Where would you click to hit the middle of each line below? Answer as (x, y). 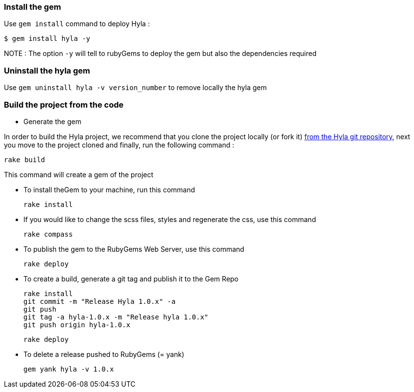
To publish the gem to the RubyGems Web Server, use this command (134, 249)
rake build (25, 159)
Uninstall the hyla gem (47, 70)
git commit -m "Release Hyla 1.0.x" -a (99, 301)
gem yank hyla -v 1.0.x (69, 369)
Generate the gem (52, 121)
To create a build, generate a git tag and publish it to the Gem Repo (131, 279)
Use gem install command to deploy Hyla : (77, 24)
